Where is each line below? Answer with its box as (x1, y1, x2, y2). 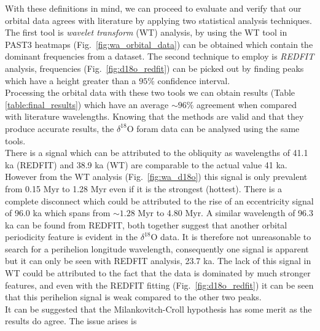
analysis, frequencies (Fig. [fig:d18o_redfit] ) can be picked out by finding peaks (5, 61, 304, 74)
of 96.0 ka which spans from (5, 206, 111, 219)
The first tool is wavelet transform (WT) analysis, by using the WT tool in (5, 26, 287, 39)
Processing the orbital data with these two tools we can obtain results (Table (5, 86, 295, 99)
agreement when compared (197, 98, 297, 111)
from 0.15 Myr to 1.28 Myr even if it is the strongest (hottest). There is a (5, 182, 282, 195)
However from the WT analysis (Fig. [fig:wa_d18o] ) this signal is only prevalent (5, 170, 308, 183)
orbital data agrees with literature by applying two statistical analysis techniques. (5, 14, 312, 26)
